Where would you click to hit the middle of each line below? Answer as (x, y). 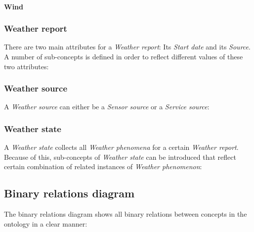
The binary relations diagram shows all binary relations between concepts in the (126, 214)
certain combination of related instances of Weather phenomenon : (103, 166)
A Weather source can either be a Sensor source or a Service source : (107, 107)
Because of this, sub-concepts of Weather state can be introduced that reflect (120, 157)
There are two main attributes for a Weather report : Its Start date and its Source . (127, 47)
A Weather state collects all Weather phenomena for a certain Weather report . (121, 147)
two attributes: (26, 66)
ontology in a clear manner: (46, 223)
